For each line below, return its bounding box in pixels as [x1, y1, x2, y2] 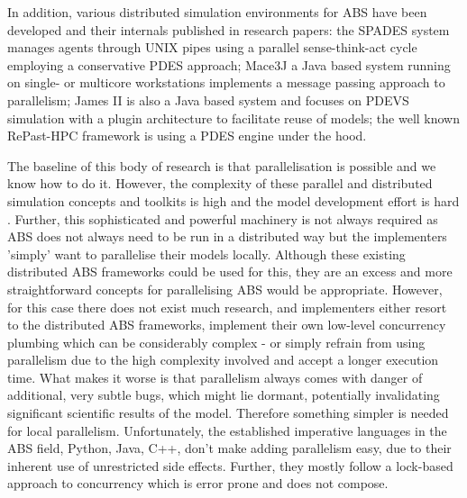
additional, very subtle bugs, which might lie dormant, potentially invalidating [7, 385, 440, 404]
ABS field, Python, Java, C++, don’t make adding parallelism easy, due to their [7, 439, 452, 457]
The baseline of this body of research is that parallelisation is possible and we [7, 156, 436, 175]
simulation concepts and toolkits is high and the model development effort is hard [7, 191, 460, 210]
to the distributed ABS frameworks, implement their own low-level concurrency [7, 315, 446, 334]
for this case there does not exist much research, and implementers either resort [7, 297, 447, 316]
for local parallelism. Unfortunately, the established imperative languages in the [7, 421, 447, 439]
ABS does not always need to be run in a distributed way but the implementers [7, 227, 447, 246]
